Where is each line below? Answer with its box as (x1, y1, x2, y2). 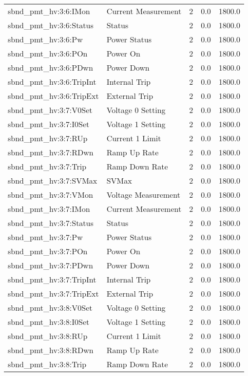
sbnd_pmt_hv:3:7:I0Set (8, 118, 90, 130)
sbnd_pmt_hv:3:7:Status (8, 217, 94, 228)
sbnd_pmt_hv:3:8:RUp (8, 330, 88, 341)
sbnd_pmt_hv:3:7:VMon (8, 189, 93, 200)
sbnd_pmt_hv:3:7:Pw (8, 231, 83, 243)
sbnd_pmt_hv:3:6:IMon (8, 5, 90, 17)
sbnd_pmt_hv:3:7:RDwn (8, 147, 94, 158)
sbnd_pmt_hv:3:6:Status (8, 19, 94, 31)
